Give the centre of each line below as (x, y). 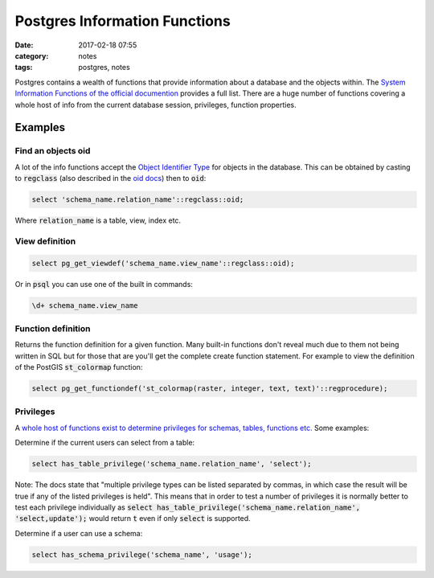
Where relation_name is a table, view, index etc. (98, 220)
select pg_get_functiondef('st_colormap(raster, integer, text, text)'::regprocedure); (210, 389)
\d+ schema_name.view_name (85, 305)
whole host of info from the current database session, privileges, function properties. (156, 105)
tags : (24, 68)
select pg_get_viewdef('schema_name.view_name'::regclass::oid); (163, 263)
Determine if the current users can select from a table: (105, 443)
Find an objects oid (53, 151)
